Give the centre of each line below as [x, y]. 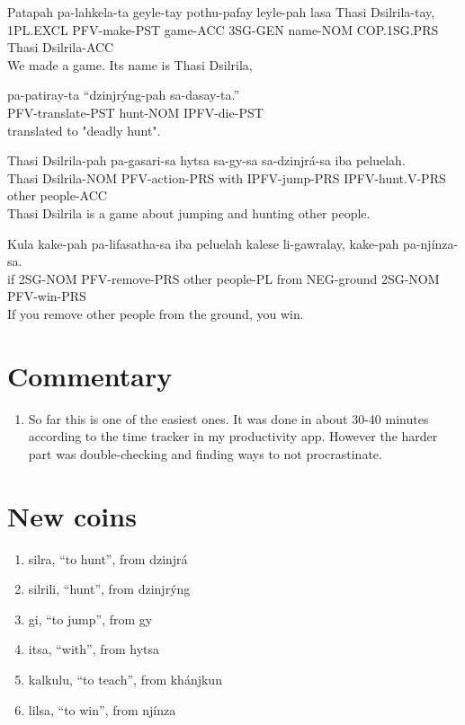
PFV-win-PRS [47, 296]
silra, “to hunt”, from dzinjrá [108, 558]
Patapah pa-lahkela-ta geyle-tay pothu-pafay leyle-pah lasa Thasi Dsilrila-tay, [221, 12]
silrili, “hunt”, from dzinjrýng [109, 589]
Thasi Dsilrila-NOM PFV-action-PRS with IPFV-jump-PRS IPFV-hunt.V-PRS [227, 177]
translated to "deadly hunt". [84, 130]
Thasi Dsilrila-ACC [61, 47]
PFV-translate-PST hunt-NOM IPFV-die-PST [135, 112]
